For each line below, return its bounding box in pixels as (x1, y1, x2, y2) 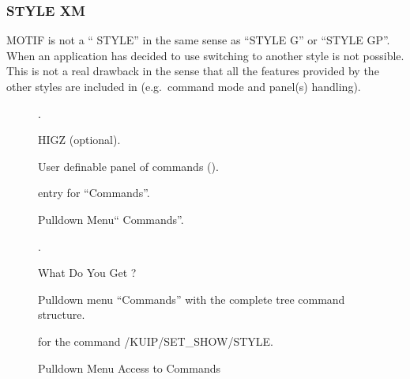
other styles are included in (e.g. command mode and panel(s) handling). (6, 78, 361, 94)
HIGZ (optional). (38, 131, 121, 148)
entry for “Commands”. (38, 184, 150, 201)
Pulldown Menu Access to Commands (38, 359, 221, 376)
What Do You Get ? (38, 264, 137, 281)
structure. (38, 306, 85, 323)
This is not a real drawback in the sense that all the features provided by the (6, 63, 379, 79)
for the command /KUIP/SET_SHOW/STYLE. (38, 332, 273, 349)
